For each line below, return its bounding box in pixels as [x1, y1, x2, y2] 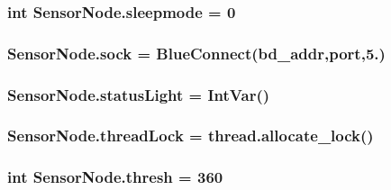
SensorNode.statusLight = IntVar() [7, 83, 270, 105]
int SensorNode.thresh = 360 [7, 166, 223, 188]
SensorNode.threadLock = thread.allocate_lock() [7, 124, 374, 147]
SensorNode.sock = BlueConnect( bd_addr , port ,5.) [7, 41, 386, 64]
